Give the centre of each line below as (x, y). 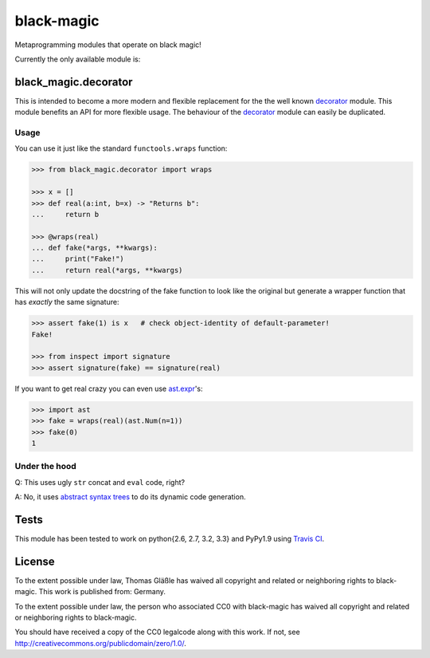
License (35, 561)
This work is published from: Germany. (102, 592)
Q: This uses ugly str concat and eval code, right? (100, 482)
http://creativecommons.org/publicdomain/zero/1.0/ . (101, 643)
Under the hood (46, 467)
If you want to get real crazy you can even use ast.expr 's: (109, 388)
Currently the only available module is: (78, 59)
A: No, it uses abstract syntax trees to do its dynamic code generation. (130, 497)
